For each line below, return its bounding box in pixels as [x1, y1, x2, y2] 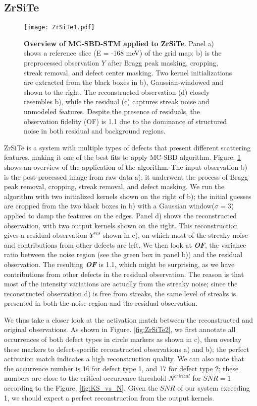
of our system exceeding [177, 383, 250, 393]
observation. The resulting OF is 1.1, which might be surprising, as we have [4, 259, 235, 269]
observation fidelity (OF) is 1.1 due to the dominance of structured [24, 116, 227, 126]
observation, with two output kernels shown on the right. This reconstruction [4, 220, 238, 230]
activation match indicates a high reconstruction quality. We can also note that [4, 353, 244, 364]
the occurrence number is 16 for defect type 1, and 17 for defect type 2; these [4, 363, 239, 373]
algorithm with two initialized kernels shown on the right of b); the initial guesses [4, 191, 252, 201]
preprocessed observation [24, 58, 100, 68]
